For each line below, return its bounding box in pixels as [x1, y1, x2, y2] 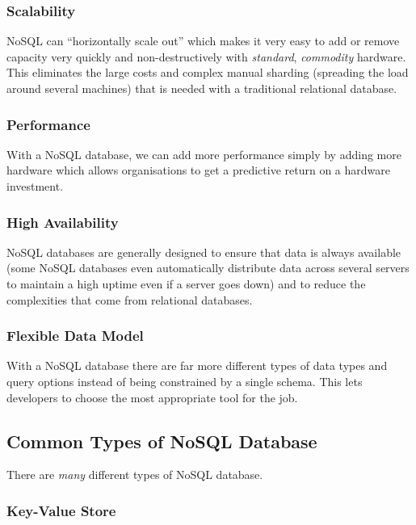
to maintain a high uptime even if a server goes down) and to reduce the [6, 275, 366, 292]
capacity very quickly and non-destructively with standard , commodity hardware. [6, 48, 406, 65]
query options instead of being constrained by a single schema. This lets [6, 373, 363, 389]
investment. [6, 178, 64, 194]
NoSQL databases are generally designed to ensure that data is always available [6, 243, 401, 260]
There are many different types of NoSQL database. [6, 466, 263, 483]
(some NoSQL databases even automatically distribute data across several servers [6, 259, 410, 276]
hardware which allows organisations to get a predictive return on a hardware [6, 162, 390, 178]
